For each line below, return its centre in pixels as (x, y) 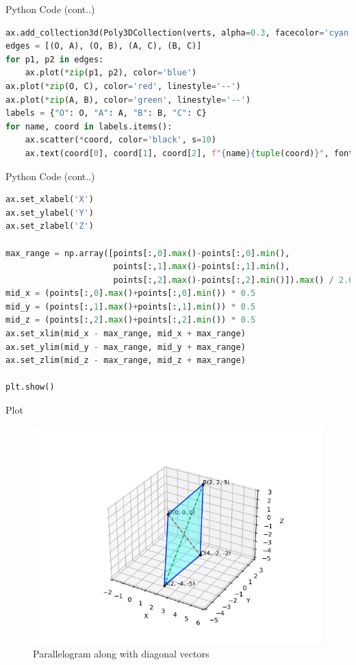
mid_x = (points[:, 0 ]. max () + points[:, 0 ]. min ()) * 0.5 (131, 293)
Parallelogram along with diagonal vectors (121, 654)
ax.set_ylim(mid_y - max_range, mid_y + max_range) (126, 347)
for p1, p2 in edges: (55, 59)
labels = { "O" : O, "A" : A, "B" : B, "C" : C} (106, 113)
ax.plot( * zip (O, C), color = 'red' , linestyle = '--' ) (123, 86)
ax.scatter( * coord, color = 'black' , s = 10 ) (120, 140)
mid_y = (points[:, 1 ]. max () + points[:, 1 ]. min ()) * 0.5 (131, 306)
